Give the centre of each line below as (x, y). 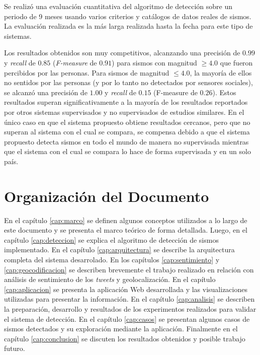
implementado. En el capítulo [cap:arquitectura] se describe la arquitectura (119, 250)
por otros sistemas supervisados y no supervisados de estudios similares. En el (124, 112)
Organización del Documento (107, 196)
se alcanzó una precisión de (46, 92)
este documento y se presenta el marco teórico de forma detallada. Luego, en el (126, 230)
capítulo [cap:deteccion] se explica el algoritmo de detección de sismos (111, 239)
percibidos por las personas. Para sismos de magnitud (87, 72)
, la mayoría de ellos (221, 72)
